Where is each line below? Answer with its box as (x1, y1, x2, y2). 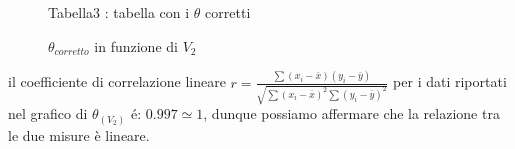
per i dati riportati (393, 71, 507, 92)
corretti (205, 2, 251, 22)
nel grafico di (8, 103, 88, 124)
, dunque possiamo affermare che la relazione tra (203, 103, 500, 124)
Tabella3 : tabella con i (48, 2, 190, 22)
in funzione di (94, 35, 178, 56)
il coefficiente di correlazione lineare (8, 71, 226, 92)
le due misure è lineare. (8, 124, 150, 145)
